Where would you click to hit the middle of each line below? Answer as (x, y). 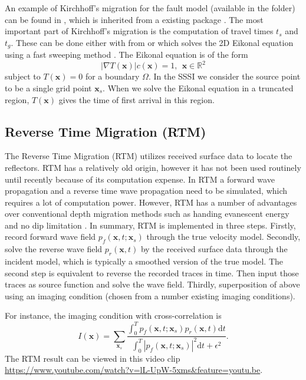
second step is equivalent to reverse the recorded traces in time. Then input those (152, 272)
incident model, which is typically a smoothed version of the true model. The (144, 261)
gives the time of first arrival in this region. (136, 99)
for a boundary (112, 76)
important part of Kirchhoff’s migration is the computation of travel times (139, 31)
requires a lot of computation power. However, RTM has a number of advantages (151, 202)
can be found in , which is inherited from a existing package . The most (134, 19)
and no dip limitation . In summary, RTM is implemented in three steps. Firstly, (150, 225)
